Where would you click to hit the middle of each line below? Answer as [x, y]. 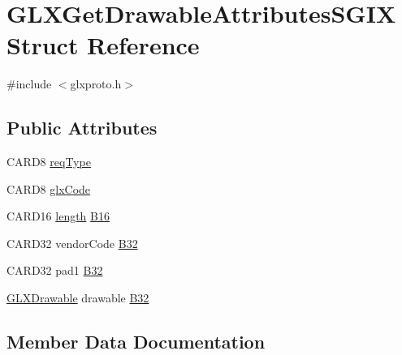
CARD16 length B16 [58, 216]
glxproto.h [96, 84]
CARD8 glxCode [49, 188]
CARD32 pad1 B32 [55, 270]
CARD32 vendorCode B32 [72, 243]
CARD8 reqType [49, 162]
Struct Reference [103, 45]
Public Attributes [82, 128]
